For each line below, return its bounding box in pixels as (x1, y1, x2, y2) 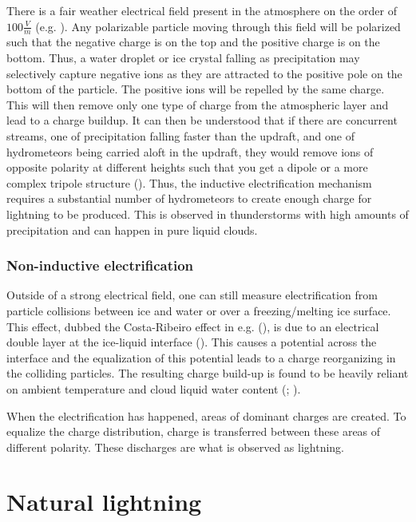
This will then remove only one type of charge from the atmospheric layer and (6, 96, 389, 113)
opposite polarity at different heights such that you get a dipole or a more (6, 159, 368, 176)
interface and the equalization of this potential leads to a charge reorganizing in (6, 349, 396, 366)
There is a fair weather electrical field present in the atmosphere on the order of (6, 2, 397, 18)
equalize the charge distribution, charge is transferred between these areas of (6, 423, 381, 440)
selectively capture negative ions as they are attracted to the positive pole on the (6, 65, 402, 81)
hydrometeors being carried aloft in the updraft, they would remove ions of (6, 143, 374, 160)
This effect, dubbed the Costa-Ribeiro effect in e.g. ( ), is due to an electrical (6, 318, 379, 334)
